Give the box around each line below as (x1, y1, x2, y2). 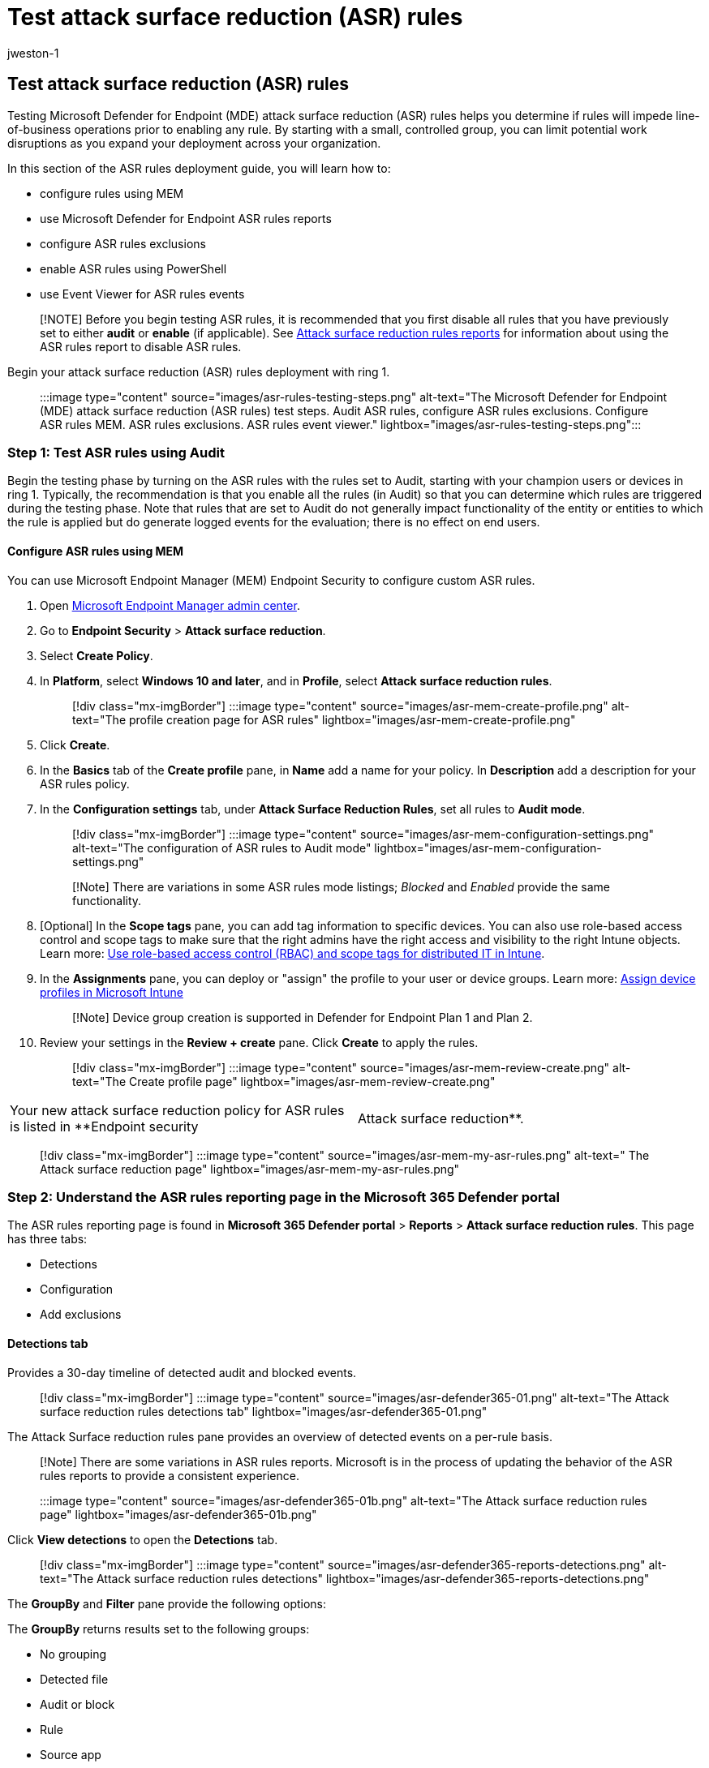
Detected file (40, 1671, 109, 1686)
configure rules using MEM (40, 186, 184, 200)
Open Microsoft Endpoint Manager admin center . (40, 598, 300, 612)
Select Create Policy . (40, 648, 153, 663)
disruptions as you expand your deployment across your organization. (7, 135, 381, 150)
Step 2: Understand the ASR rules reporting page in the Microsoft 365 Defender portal (7, 1188, 561, 1205)
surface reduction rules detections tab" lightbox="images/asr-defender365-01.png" (40, 1404, 488, 1418)
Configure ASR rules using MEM (7, 543, 184, 558)
